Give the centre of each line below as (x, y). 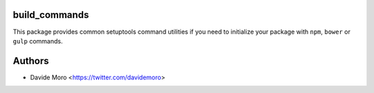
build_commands (51, 15)
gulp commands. (38, 41)
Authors (31, 61)
